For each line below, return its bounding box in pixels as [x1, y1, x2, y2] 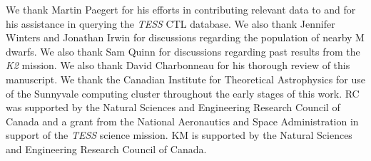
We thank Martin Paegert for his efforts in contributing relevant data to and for [6, 2, 356, 16]
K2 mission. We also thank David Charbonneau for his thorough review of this [6, 58, 350, 73]
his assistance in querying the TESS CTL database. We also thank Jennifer [6, 16, 335, 31]
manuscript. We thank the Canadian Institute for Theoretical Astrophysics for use [6, 71, 365, 86]
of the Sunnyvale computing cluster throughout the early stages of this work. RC [6, 85, 360, 100]
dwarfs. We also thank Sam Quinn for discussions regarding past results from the [6, 43, 360, 58]
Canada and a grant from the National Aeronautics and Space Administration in [6, 113, 359, 128]
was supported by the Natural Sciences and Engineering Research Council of [6, 100, 340, 115]
